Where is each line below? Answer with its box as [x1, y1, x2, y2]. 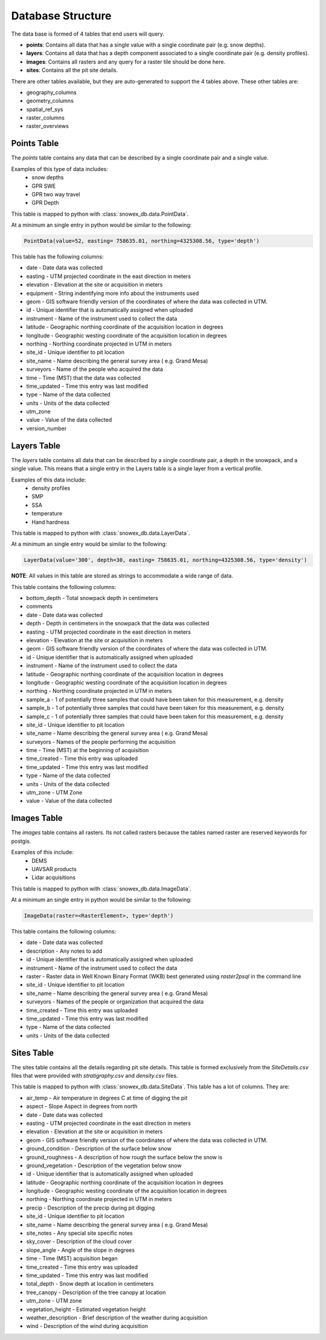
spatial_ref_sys [26, 106, 63, 113]
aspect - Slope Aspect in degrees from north [26, 1103, 138, 1110]
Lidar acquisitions [31, 874, 75, 881]
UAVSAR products [31, 865, 77, 872]
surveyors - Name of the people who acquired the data [26, 366, 163, 373]
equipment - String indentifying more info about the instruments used [26, 289, 199, 297]
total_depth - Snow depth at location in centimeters [26, 1280, 154, 1287]
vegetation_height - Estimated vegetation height [26, 1306, 146, 1313]
